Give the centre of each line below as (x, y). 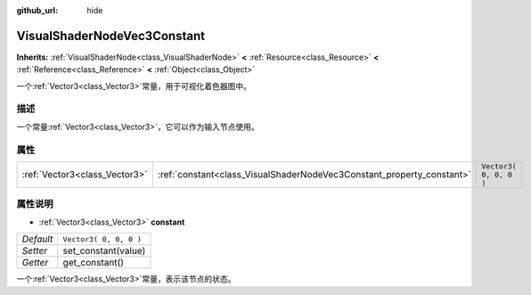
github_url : (37, 10)
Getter (35, 263)
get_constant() (94, 263)
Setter (35, 251)
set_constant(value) (104, 251)
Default (37, 239)
